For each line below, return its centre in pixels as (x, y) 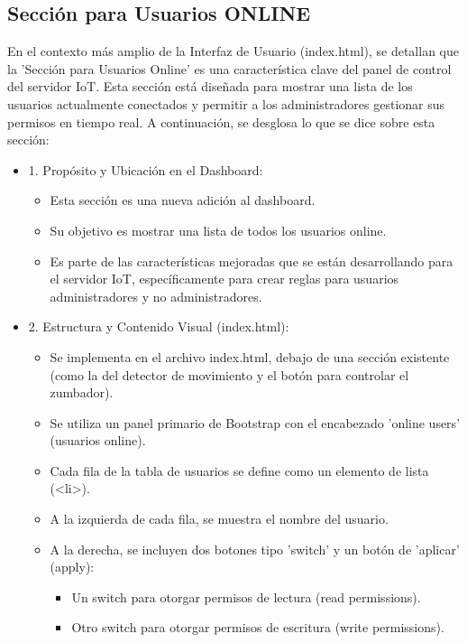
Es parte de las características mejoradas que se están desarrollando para (252, 261)
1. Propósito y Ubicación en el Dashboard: (146, 169)
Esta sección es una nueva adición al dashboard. (183, 200)
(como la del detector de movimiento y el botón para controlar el (229, 374)
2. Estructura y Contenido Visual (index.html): (159, 326)
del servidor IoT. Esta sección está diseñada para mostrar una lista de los (210, 86)
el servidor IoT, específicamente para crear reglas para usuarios (224, 279)
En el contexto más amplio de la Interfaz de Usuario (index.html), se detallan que (233, 51)
